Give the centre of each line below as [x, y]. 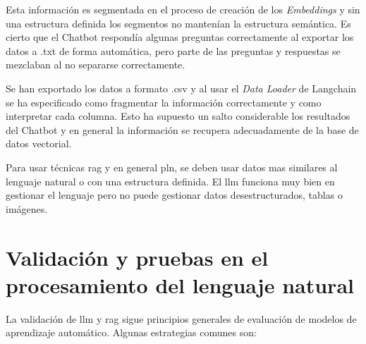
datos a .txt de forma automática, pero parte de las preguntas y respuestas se [173, 50]
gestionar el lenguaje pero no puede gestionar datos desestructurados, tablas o [174, 195]
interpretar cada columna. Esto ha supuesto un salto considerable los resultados [178, 116]
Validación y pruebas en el [137, 257]
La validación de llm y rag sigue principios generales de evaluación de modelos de [181, 318]
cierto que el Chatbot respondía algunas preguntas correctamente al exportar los [180, 37]
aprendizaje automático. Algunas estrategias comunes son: [131, 332]
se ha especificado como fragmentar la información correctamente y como [164, 102]
